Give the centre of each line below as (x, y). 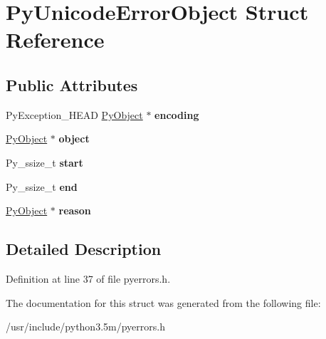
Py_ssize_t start (44, 162)
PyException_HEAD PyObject (74, 114)
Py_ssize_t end (42, 186)
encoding (177, 114)
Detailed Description (84, 249)
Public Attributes (72, 84)
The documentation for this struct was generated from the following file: (163, 302)
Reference (55, 40)
